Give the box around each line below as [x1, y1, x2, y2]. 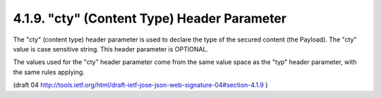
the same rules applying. [13, 68, 85, 76]
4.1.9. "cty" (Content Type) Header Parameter [13, 11, 287, 26]
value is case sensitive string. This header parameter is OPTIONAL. [13, 44, 208, 53]
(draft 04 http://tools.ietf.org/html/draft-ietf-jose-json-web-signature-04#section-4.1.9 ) [13, 81, 268, 90]
